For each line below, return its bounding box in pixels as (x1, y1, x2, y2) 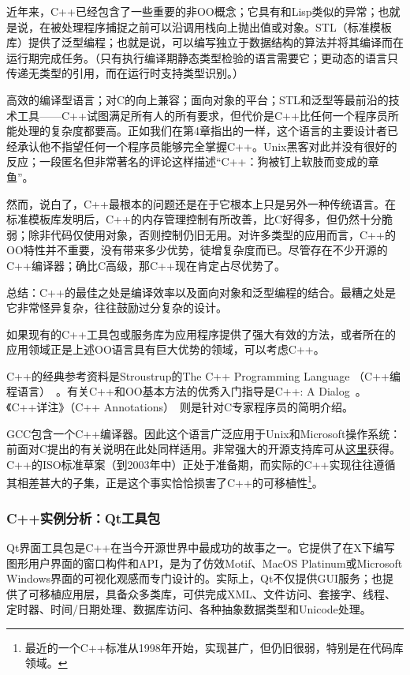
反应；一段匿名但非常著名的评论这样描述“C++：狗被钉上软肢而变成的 (6, 153, 368, 170)
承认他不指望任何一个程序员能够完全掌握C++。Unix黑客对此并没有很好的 (17, 137, 397, 154)
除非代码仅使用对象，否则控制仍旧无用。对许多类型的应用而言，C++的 (28, 226, 396, 242)
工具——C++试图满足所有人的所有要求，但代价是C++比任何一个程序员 (17, 107, 388, 123)
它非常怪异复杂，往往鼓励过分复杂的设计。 (6, 299, 227, 316)
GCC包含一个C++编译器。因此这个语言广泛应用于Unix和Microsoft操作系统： (6, 425, 401, 441)
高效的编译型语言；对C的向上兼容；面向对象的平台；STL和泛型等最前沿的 (6, 91, 389, 107)
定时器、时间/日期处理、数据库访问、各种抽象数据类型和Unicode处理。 (6, 601, 371, 617)
